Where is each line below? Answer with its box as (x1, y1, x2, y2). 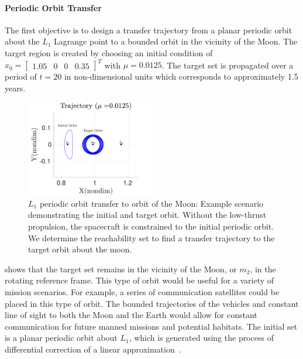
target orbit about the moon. (28, 243, 132, 255)
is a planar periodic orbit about (5, 331, 118, 344)
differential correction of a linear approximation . (5, 343, 181, 355)
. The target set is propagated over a (161, 59, 294, 71)
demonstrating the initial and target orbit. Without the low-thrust (28, 208, 267, 221)
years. (5, 81, 26, 94)
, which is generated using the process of (129, 331, 274, 344)
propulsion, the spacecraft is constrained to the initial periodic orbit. (28, 220, 274, 233)
